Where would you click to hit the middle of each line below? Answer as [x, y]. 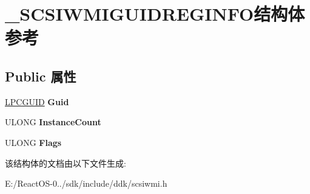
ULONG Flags [33, 142]
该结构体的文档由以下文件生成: [66, 163]
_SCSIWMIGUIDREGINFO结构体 [155, 14]
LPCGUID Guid [37, 101]
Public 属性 [41, 76]
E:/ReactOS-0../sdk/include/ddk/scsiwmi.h [86, 183]
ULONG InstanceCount [53, 122]
